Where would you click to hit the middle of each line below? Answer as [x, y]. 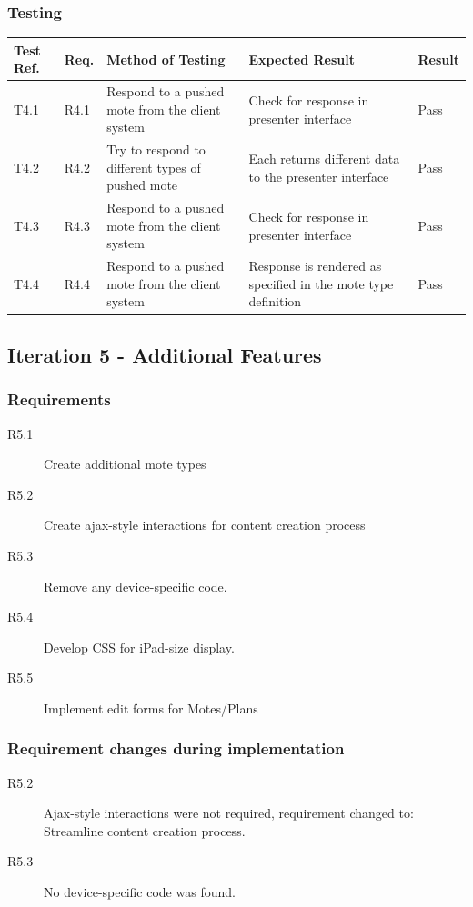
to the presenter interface [319, 176]
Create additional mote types [125, 464]
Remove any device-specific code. [136, 586]
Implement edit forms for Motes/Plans [151, 708]
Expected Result [302, 59]
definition [275, 301]
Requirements [59, 399]
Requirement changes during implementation [176, 748]
